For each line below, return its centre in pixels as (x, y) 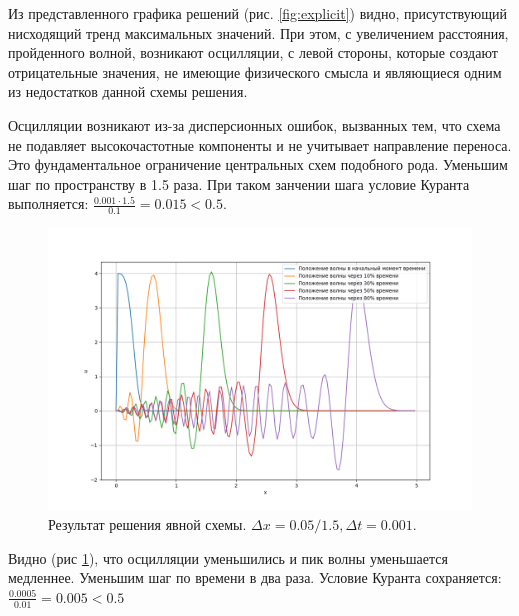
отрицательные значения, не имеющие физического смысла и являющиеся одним (255, 71)
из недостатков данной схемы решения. (128, 91)
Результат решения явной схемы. (147, 524)
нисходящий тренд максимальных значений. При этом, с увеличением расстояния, (258, 32)
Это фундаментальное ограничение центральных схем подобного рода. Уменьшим (258, 164)
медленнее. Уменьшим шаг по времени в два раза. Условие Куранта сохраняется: (255, 577)
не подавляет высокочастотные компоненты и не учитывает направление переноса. (260, 144)
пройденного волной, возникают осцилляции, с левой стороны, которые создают (253, 52)
